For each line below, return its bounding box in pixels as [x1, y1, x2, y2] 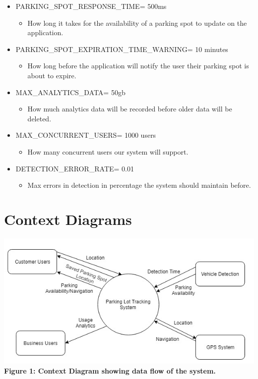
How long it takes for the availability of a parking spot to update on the [27, 17, 247, 28]
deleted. [27, 113, 52, 123]
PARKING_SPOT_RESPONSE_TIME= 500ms [15, 1, 167, 11]
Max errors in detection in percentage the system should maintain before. [27, 180, 251, 190]
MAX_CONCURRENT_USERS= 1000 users [15, 130, 156, 140]
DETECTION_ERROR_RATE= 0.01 [15, 163, 134, 173]
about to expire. [27, 70, 76, 80]
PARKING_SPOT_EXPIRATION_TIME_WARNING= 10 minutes [15, 44, 228, 54]
